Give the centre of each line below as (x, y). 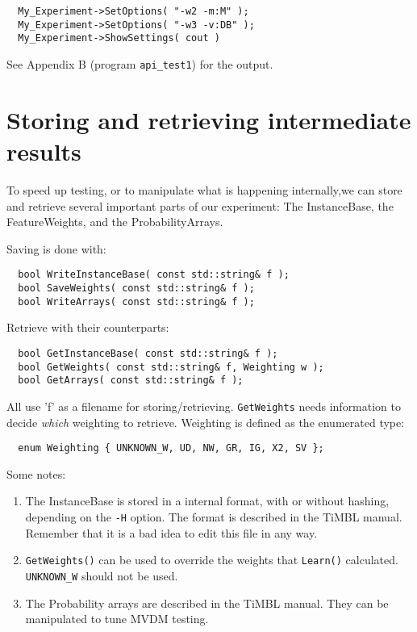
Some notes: (36, 473)
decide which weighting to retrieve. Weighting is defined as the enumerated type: (206, 422)
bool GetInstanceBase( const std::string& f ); (148, 353)
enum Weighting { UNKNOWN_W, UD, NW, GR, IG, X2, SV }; (171, 448)
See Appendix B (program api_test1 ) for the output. (140, 63)
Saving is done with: (56, 248)
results (44, 151)
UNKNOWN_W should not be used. (102, 575)
